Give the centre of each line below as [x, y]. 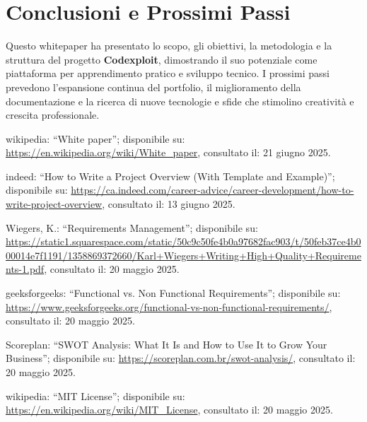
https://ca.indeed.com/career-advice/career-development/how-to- [212, 190]
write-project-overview [54, 204]
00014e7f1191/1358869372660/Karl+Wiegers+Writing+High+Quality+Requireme [183, 255]
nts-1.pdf [25, 269]
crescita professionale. [53, 115]
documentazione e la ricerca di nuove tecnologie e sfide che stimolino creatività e [180, 101]
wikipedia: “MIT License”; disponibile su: [95, 395]
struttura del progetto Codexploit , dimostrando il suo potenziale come [162, 59]
